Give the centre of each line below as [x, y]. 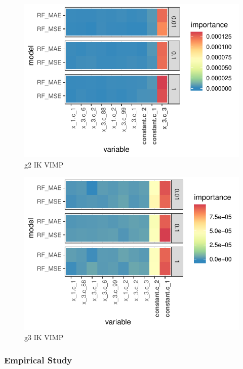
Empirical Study [38, 360]
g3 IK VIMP [44, 337]
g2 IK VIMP [44, 164]
